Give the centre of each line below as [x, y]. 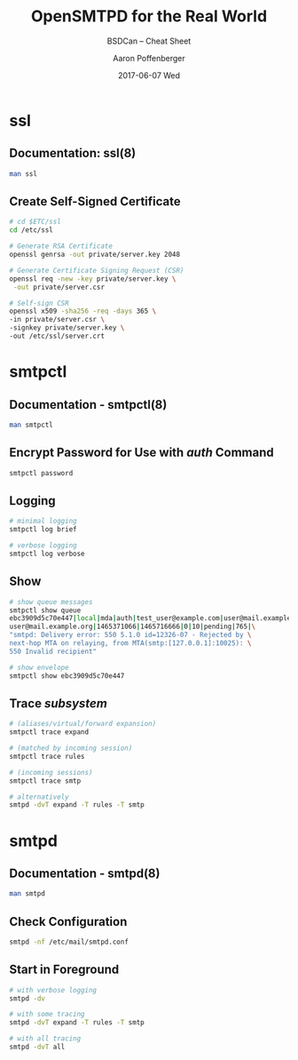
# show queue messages [51, 602]
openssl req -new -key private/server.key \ [93, 279]
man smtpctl [31, 425]
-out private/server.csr [59, 287]
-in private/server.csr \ [57, 320]
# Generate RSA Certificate [61, 246]
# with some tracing [47, 1015]
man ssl [24, 174]
